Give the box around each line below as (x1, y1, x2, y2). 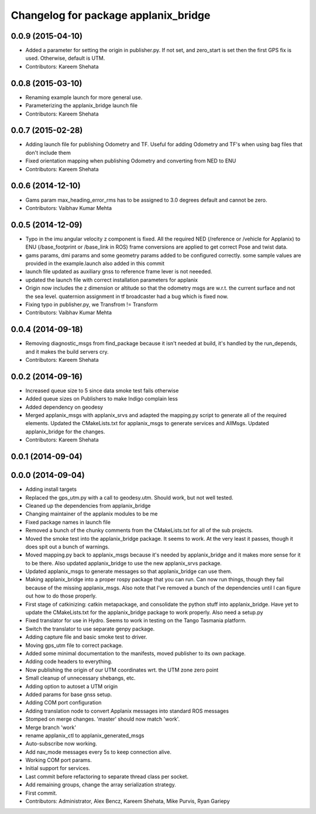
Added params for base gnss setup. (25, 691, 112, 698)
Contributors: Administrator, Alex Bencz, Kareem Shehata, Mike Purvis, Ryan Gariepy (25, 798, 231, 805)
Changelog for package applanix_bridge (11, 9, 211, 22)
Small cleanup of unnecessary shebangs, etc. (25, 674, 136, 681)
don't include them (25, 149, 71, 156)
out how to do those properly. (25, 592, 97, 599)
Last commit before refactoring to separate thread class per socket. (25, 773, 188, 780)
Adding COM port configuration (25, 699, 102, 706)
